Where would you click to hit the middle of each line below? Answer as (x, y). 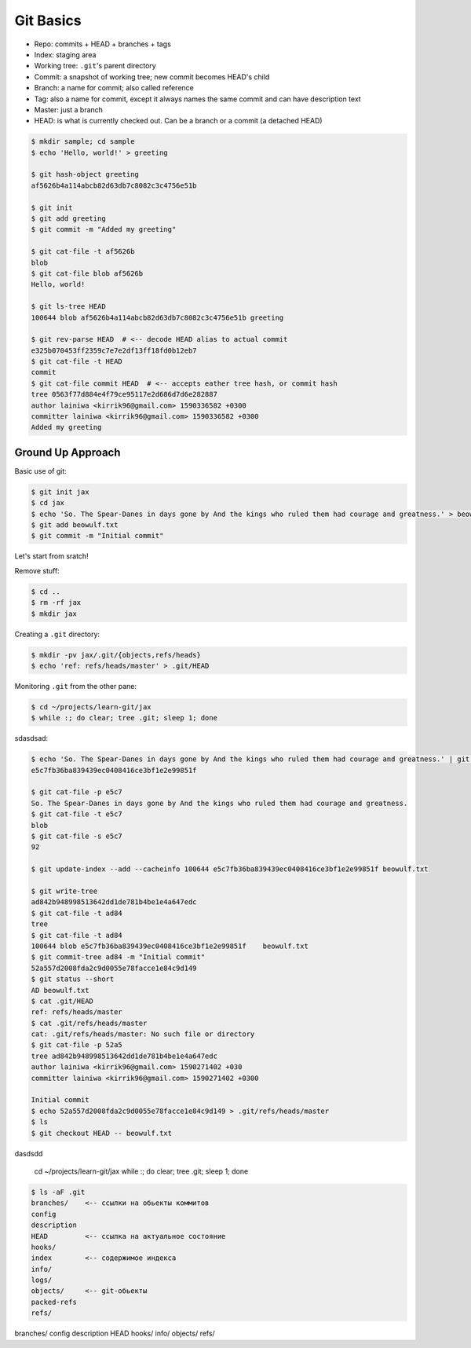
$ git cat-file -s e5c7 (77, 836)
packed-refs (54, 1302)
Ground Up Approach (68, 452)
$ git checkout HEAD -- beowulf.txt (102, 1133)
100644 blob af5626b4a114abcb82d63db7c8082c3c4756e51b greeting (157, 317)
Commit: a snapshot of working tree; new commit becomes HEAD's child (152, 77)
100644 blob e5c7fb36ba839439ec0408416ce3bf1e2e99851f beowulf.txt (170, 946)
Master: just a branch (69, 109)
